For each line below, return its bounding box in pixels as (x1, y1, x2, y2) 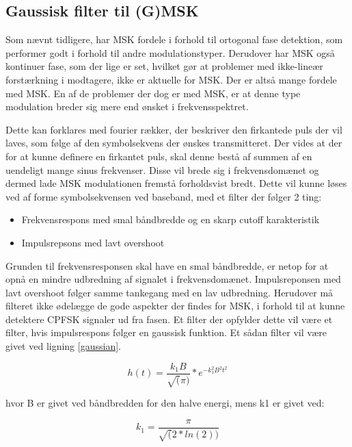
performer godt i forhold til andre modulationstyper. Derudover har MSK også (5, 45, 335, 60)
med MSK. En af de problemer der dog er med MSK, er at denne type (5, 86, 301, 100)
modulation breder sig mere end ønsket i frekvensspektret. (5, 99, 249, 114)
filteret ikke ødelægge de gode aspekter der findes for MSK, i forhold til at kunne (5, 298, 345, 313)
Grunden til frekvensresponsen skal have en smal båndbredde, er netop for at (5, 258, 329, 272)
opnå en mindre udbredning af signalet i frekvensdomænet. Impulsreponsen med (5, 272, 341, 286)
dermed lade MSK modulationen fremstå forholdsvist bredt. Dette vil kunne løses (5, 176, 347, 190)
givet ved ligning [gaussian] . (5, 339, 121, 353)
